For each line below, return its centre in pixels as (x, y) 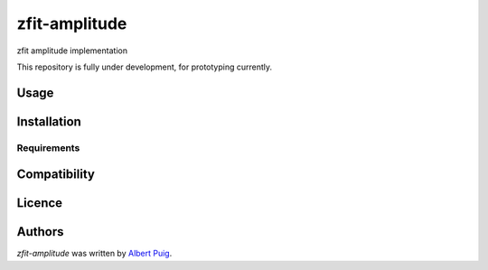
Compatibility (56, 175)
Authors (40, 232)
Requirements (48, 147)
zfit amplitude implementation (72, 51)
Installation (49, 121)
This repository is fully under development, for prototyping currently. (145, 67)
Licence (40, 203)
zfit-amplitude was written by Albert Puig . (94, 254)
